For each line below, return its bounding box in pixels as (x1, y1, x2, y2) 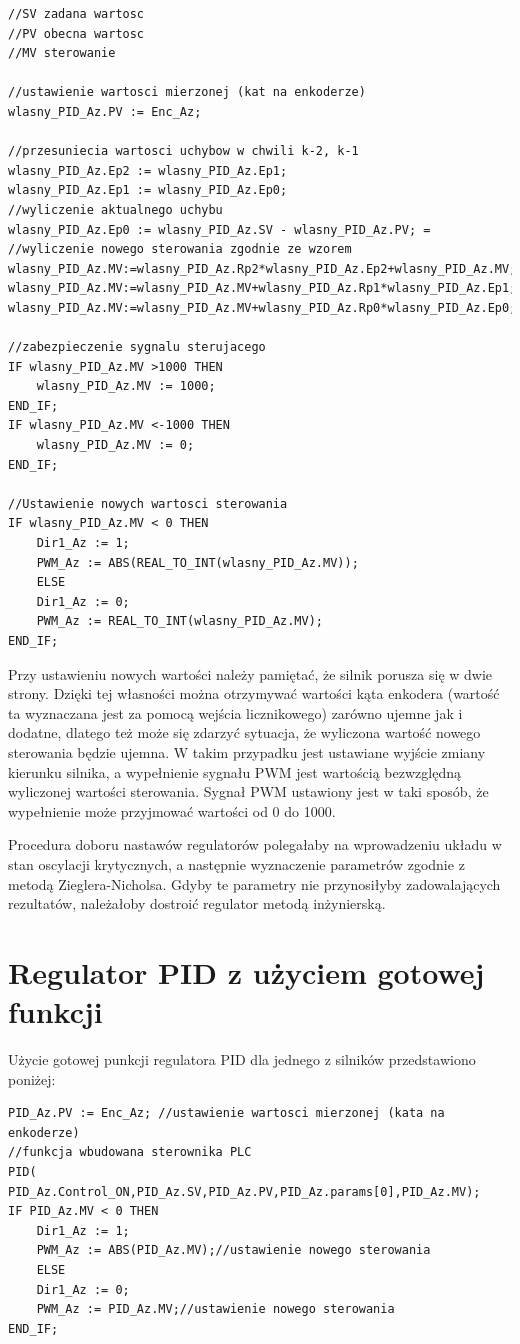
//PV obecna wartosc (8, 26, 145, 41)
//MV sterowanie (8, 46, 116, 61)
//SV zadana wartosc (8, 7, 145, 21)
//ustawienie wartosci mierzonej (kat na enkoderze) (8, 85, 366, 100)
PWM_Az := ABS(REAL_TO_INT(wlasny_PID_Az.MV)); (36, 555, 359, 570)
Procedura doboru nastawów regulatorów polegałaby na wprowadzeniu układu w (8, 834, 502, 855)
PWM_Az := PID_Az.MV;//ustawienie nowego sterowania (36, 1302, 395, 1317)
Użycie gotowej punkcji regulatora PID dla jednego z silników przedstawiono (8, 1049, 476, 1070)
